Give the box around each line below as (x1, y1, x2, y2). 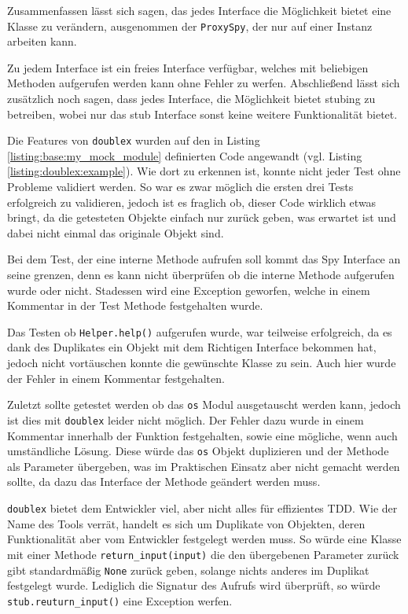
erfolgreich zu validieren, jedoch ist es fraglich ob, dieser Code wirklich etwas (7, 193, 377, 210)
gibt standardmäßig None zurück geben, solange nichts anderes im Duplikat (7, 561, 369, 578)
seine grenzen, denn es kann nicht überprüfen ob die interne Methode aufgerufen (7, 267, 395, 283)
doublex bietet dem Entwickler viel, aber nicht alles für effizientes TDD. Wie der (7, 500, 398, 516)
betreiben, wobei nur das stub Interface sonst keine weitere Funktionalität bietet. (7, 105, 398, 122)
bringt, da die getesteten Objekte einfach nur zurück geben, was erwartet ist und (7, 209, 396, 226)
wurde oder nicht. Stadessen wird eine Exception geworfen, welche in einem (7, 281, 370, 298)
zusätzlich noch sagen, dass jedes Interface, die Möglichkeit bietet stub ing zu (7, 90, 376, 107)
